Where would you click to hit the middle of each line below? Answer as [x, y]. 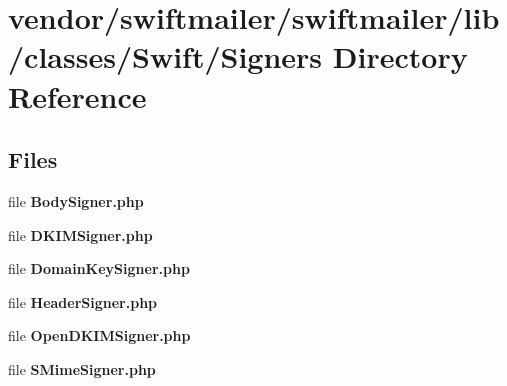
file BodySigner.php [76, 200]
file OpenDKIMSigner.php [99, 335]
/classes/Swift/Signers [165, 56]
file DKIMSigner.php [80, 234]
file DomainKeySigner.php [99, 268]
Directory [400, 56]
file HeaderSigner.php [83, 301]
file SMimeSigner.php [82, 368]
